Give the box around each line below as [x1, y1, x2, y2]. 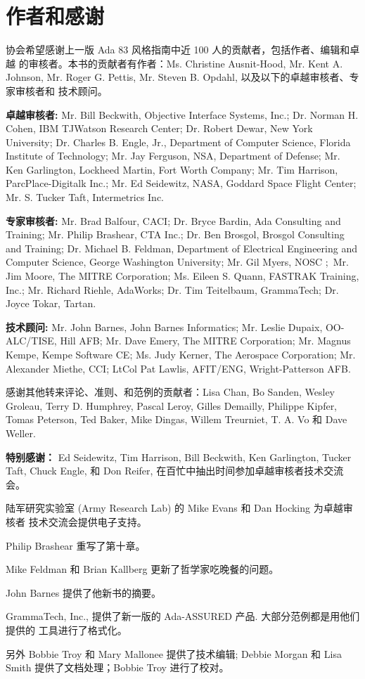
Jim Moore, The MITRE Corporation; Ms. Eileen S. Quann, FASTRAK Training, [6, 269, 359, 283]
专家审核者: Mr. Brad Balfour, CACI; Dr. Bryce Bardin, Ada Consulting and [6, 213, 341, 228]
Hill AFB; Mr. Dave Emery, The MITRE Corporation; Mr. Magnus [60, 333, 351, 348]
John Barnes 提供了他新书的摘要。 [6, 585, 162, 600]
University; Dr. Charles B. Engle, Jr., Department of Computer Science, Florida [6, 134, 351, 149]
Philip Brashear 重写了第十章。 [6, 538, 146, 552]
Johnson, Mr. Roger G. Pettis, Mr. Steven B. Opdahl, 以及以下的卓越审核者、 [6, 70, 350, 84]
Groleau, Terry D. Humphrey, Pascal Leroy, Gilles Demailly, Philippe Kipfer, [6, 398, 338, 413]
